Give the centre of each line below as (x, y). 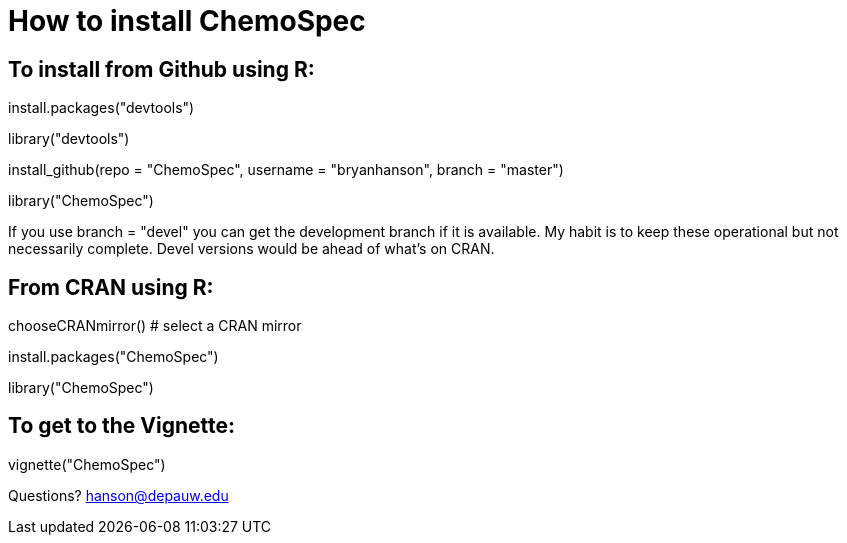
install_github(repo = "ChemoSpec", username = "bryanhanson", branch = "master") (286, 170)
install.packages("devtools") (101, 108)
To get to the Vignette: (122, 426)
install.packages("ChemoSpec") (113, 357)
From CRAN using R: (111, 287)
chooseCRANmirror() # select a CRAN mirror (155, 326)
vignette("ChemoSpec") (87, 464)
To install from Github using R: (161, 69)
